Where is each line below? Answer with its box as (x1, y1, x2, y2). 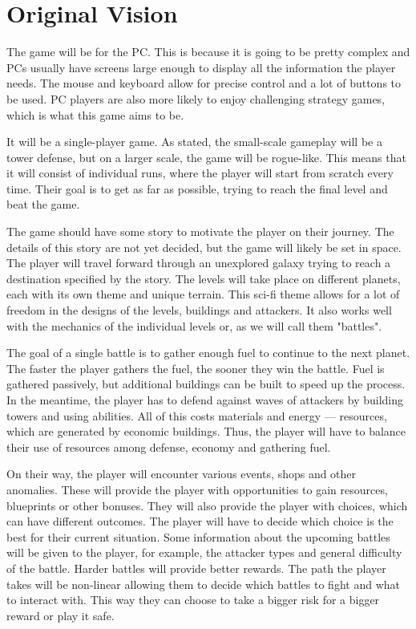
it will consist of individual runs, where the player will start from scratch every (6, 164, 394, 181)
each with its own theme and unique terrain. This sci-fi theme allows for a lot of (6, 286, 400, 302)
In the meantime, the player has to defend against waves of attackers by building (6, 392, 404, 408)
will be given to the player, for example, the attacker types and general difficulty (6, 544, 402, 561)
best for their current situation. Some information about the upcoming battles (6, 528, 390, 545)
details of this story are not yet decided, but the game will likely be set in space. (6, 238, 402, 255)
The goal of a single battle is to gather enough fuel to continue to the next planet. (6, 344, 410, 361)
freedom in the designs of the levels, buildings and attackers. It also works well (6, 302, 392, 319)
